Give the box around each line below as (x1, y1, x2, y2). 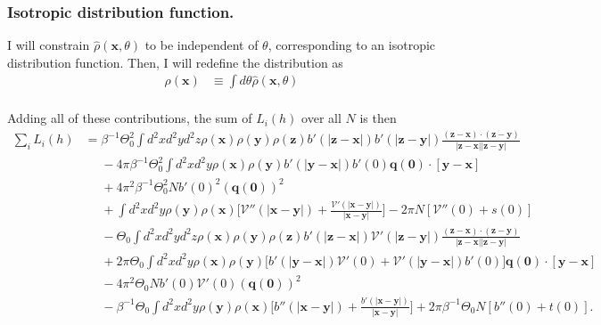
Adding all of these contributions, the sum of (7, 109, 252, 127)
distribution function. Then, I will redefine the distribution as (7, 53, 343, 71)
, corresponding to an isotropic (268, 36, 436, 54)
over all (301, 109, 342, 127)
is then (359, 109, 397, 127)
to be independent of (144, 36, 259, 54)
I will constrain (7, 36, 90, 54)
